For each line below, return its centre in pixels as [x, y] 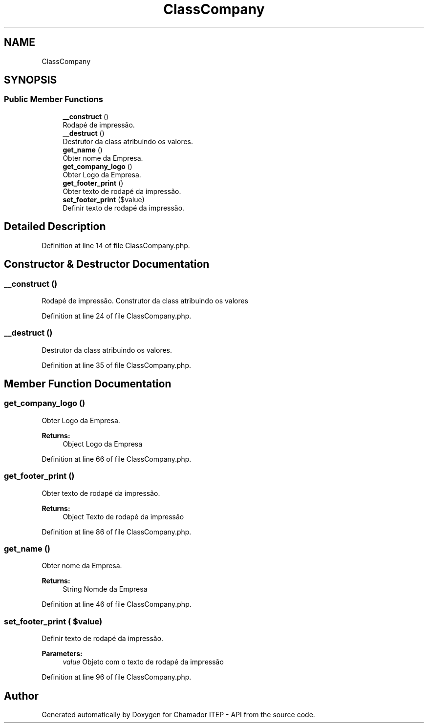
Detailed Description [55, 227]
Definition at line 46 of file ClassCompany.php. [117, 604]
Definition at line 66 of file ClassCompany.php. [117, 459]
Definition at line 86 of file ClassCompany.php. [117, 532]
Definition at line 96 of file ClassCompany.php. [117, 677]
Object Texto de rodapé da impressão [123, 516]
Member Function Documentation [88, 384]
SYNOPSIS [31, 80]
